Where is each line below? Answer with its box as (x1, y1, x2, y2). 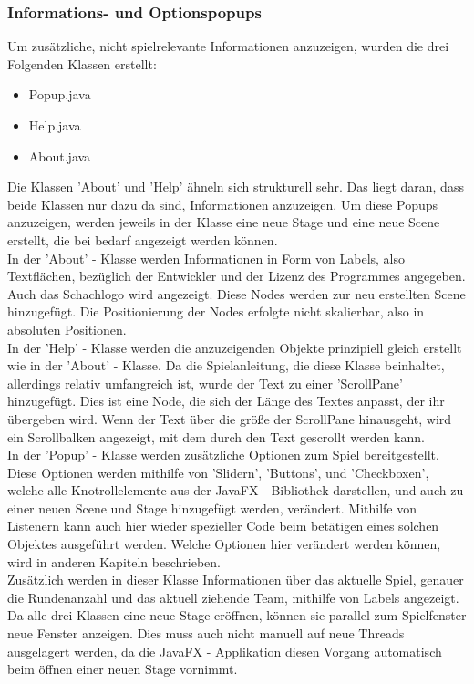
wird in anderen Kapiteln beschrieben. (7, 552, 221, 571)
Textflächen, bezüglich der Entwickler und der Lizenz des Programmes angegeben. (7, 266, 466, 285)
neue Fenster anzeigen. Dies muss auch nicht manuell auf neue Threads (7, 624, 405, 643)
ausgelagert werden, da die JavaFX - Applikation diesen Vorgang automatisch (7, 641, 442, 660)
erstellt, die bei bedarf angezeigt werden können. (7, 230, 278, 249)
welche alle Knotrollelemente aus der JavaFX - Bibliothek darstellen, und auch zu (7, 481, 464, 500)
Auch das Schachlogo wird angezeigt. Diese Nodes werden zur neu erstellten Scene (7, 284, 466, 303)
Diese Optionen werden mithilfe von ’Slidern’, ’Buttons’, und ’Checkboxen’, (7, 462, 429, 482)
